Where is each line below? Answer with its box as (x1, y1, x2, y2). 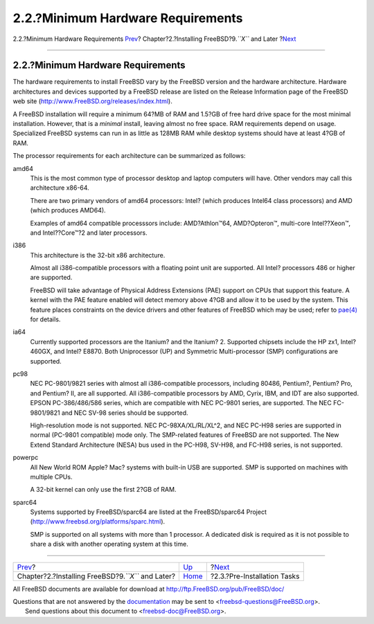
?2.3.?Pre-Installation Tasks (210, 571, 300, 581)
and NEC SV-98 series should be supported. (61, 409, 188, 417)
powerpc (12, 454, 39, 462)
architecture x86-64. (30, 184, 89, 192)
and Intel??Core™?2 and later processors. (30, 229, 148, 237)
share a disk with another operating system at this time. (30, 540, 188, 549)
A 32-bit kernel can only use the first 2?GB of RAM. (30, 485, 177, 494)
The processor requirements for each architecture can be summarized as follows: (12, 152, 246, 160)
